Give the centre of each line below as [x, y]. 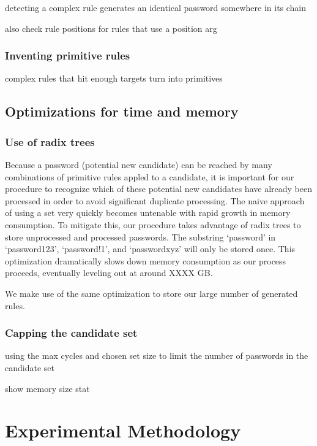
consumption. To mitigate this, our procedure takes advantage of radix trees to [153, 224]
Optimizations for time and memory [122, 111]
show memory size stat [47, 388]
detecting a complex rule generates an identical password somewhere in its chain [156, 7]
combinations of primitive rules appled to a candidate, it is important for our [150, 176]
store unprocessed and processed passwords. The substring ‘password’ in [140, 236]
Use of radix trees [50, 141]
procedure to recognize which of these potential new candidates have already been [158, 189]
